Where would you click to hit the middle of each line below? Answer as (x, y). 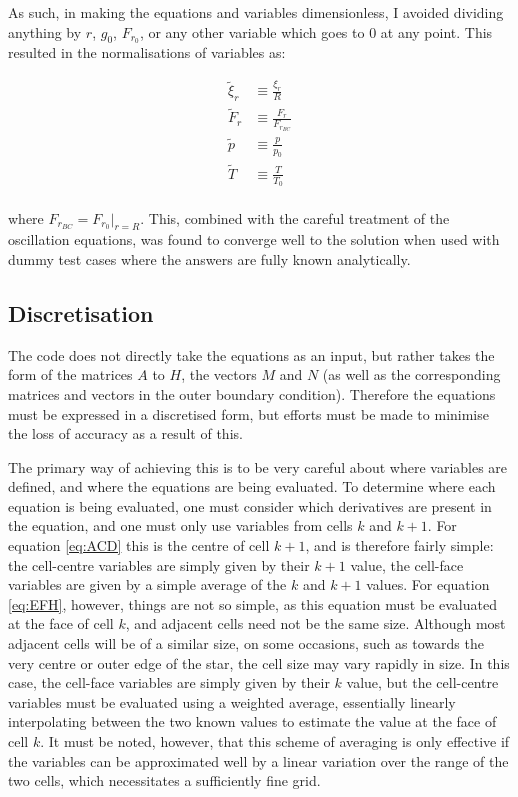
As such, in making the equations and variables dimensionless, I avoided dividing (256, 12)
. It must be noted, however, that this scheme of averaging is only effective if (275, 741)
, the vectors (219, 374)
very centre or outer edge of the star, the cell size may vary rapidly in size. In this (259, 662)
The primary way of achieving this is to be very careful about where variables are (258, 466)
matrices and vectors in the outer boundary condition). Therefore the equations (252, 393)
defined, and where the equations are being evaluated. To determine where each (252, 486)
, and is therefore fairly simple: (399, 545)
